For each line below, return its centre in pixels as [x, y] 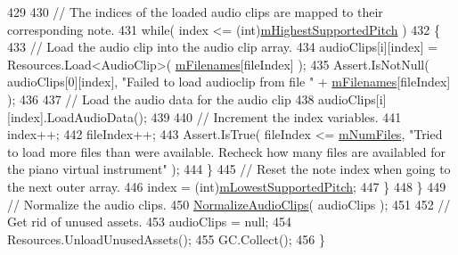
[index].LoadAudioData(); [77, 116]
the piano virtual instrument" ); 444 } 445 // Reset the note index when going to [229, 169]
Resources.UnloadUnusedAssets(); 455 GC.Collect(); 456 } [166, 239]
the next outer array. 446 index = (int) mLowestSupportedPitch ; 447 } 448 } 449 [227, 186]
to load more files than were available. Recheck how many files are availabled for [226, 151]
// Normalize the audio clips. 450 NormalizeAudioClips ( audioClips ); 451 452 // [229, 204]
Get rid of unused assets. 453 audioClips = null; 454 [150, 222]
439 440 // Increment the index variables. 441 [276, 116]
